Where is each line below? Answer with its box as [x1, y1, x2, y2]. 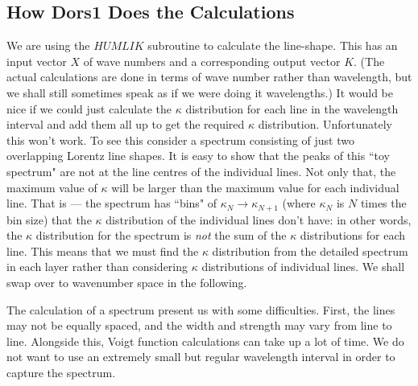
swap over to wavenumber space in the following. [6, 273, 247, 290]
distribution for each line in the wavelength [185, 100, 399, 117]
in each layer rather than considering [6, 258, 188, 275]
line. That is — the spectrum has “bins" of [6, 195, 217, 211]
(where [282, 195, 316, 211]
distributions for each [300, 227, 406, 244]
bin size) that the [6, 211, 92, 228]
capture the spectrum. [6, 363, 116, 380]
